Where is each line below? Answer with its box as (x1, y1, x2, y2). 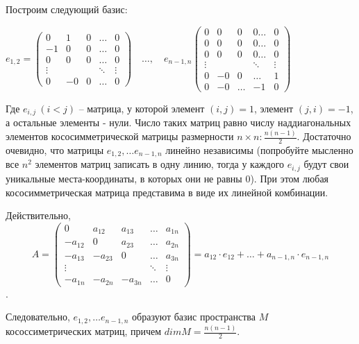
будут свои (303, 157, 349, 171)
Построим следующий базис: (6, 2, 128, 16)
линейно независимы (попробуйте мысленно (165, 143, 353, 157)
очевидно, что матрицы (6, 143, 104, 157)
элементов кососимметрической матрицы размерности (6, 129, 234, 144)
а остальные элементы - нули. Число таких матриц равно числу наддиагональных (6, 115, 351, 130)
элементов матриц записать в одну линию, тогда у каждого (35, 157, 285, 171)
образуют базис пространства (132, 309, 256, 324)
